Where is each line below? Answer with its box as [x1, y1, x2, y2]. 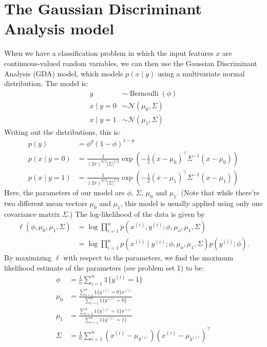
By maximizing [4, 252, 52, 263]
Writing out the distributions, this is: [4, 126, 121, 137]
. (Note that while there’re [177, 187, 260, 197]
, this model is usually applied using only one [120, 197, 263, 208]
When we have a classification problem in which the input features [4, 48, 214, 58]
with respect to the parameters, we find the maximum [63, 252, 234, 263]
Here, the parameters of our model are [4, 187, 125, 197]
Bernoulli [129, 90, 159, 97]
